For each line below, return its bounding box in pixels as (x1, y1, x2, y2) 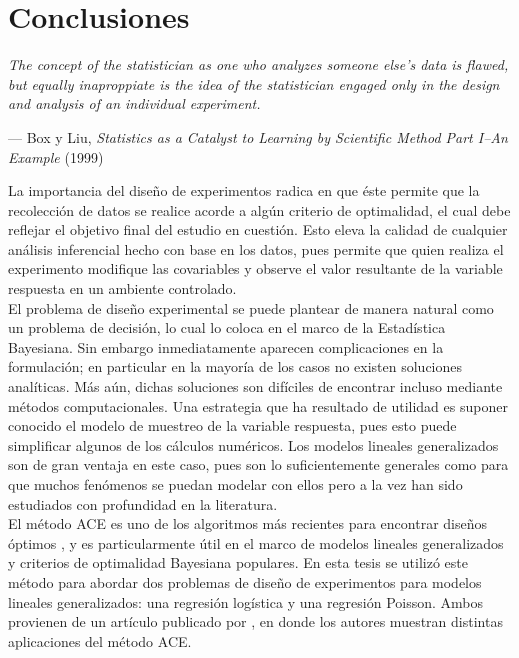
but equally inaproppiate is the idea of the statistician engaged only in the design (8, 73, 500, 94)
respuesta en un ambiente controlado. (8, 278, 237, 299)
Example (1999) (8, 146, 104, 167)
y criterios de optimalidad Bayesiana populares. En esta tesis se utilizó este (8, 552, 468, 573)
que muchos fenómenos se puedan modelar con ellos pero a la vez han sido (8, 474, 463, 494)
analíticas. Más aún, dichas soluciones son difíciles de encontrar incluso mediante (8, 376, 503, 397)
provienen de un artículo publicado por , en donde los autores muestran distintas (8, 611, 503, 632)
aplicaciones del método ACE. (8, 630, 192, 651)
